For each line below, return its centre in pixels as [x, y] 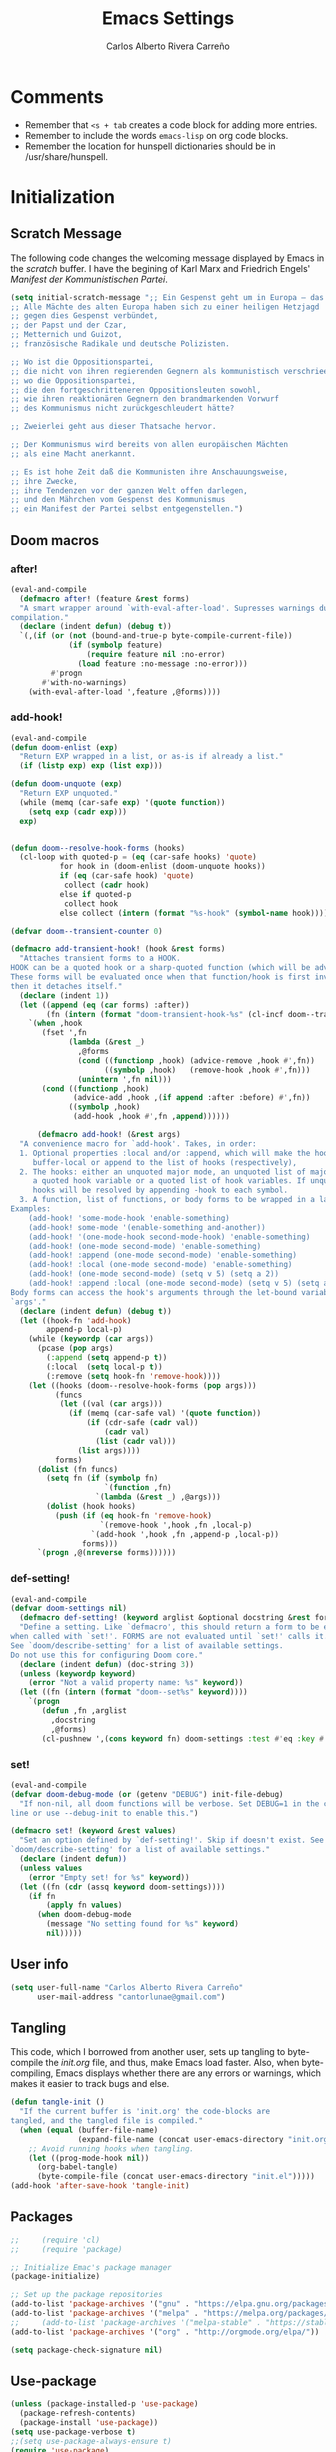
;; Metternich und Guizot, [66, 335]
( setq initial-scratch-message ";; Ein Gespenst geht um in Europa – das [167, 297]
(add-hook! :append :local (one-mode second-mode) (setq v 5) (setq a [178, 1283]
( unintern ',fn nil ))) [124, 1079]
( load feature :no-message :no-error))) [162, 663]
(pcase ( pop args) [75, 1348]
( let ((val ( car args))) [111, 1404]
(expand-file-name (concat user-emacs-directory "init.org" [205, 2139]
